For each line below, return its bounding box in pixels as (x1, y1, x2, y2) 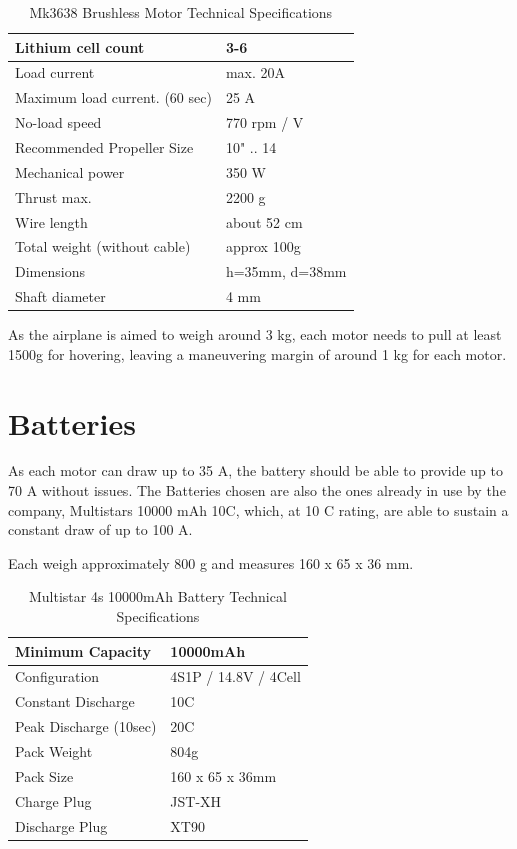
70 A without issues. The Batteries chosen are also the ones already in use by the (8, 480, 506, 501)
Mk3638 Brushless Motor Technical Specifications (29, 2, 333, 22)
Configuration (15, 666, 100, 687)
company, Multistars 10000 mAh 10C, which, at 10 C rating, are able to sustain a (8, 499, 509, 520)
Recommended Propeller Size (15, 136, 194, 157)
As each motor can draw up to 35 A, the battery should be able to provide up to (8, 460, 503, 481)
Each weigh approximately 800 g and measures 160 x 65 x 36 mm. (8, 552, 414, 573)
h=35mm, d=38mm (225, 261, 347, 282)
